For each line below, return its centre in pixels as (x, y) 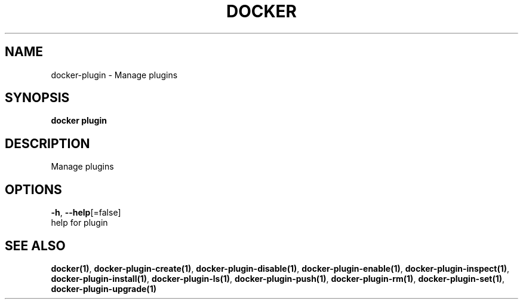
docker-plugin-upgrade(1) (104, 288)
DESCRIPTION (47, 143)
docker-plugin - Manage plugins (114, 75)
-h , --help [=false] (86, 213)
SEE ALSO (35, 245)
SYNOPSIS (37, 98)
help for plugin (79, 223)
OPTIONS (33, 189)
